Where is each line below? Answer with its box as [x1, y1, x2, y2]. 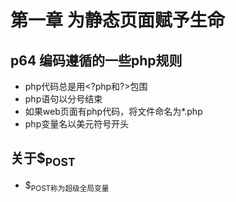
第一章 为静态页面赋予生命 [10, 9, 225, 32]
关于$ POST [10, 150, 76, 170]
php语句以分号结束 [24, 93, 103, 105]
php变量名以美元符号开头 [24, 118, 130, 130]
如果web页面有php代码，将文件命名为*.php [24, 106, 203, 117]
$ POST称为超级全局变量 [24, 179, 110, 193]
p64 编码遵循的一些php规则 [10, 52, 183, 69]
